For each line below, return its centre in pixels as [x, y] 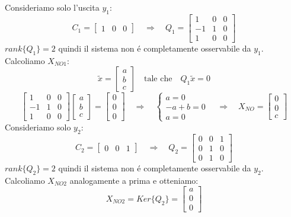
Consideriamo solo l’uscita [52, 7]
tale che [158, 79]
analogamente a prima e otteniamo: [134, 180]
